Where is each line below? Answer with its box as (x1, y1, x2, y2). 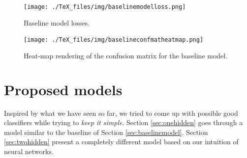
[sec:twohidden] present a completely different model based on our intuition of (4, 136, 239, 147)
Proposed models (4, 79, 123, 99)
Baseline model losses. (24, 17, 90, 27)
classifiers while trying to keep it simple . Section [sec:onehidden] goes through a (4, 117, 243, 128)
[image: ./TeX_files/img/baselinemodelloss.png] (24, 3, 186, 10)
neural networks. (4, 146, 54, 156)
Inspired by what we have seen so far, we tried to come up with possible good (4, 107, 238, 118)
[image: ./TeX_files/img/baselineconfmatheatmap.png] (24, 36, 204, 44)
